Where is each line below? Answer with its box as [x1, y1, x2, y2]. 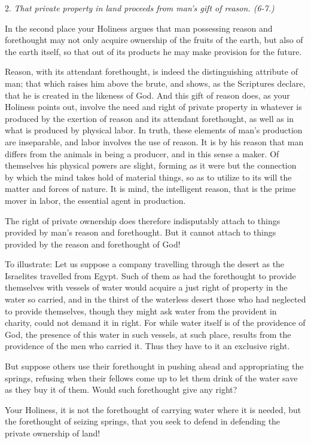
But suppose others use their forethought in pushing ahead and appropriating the [5, 360, 304, 372]
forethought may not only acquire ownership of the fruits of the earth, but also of [5, 33, 303, 46]
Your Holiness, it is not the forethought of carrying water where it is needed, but [5, 403, 301, 415]
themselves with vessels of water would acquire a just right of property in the [5, 281, 288, 294]
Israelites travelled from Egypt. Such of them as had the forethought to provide [5, 269, 296, 282]
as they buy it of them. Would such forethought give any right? [5, 383, 237, 396]
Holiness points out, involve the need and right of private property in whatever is [5, 100, 302, 113]
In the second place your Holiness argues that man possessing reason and [5, 22, 273, 34]
